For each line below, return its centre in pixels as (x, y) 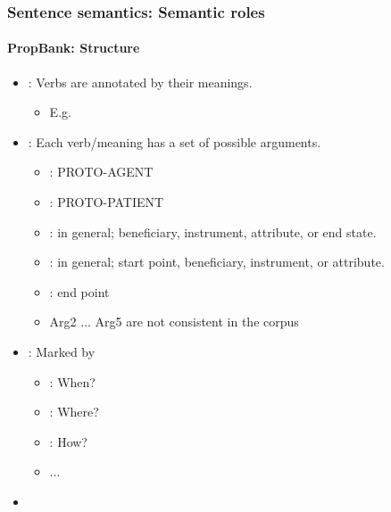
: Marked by (62, 351)
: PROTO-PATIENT (107, 202)
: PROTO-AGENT (101, 172)
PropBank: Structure (74, 48)
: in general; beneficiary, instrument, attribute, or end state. (213, 231)
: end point (79, 291)
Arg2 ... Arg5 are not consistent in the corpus (174, 322)
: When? (72, 381)
